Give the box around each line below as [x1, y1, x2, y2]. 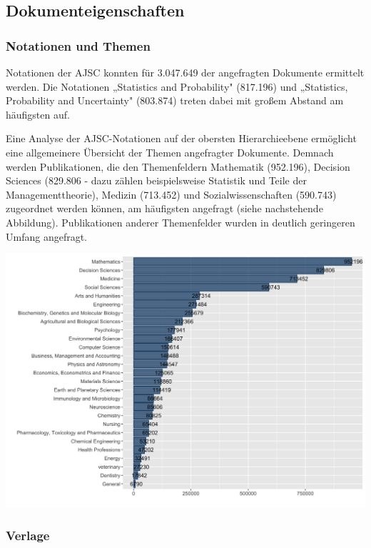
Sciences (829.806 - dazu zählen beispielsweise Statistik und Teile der [6, 173, 307, 188]
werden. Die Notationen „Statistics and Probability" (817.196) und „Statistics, [6, 79, 348, 94]
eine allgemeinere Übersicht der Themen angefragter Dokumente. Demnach [6, 144, 334, 159]
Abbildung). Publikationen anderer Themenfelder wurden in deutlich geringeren [6, 214, 355, 229]
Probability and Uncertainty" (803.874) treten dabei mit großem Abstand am [6, 93, 344, 108]
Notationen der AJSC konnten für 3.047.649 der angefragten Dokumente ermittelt [6, 65, 365, 79]
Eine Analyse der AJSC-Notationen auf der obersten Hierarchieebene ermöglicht [6, 131, 357, 146]
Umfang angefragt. [6, 229, 88, 244]
